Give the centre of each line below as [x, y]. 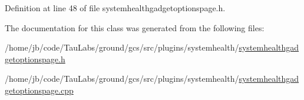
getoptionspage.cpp [39, 90]
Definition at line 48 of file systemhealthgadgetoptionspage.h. [115, 8]
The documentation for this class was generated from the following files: [135, 27]
